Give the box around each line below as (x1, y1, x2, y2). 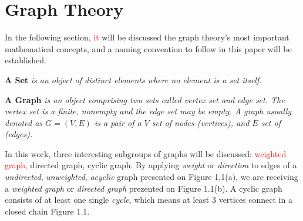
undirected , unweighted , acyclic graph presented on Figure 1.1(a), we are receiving (5, 171, 298, 183)
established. (5, 54, 46, 66)
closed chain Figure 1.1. (5, 205, 90, 217)
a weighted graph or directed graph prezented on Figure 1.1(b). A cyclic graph (5, 182, 282, 194)
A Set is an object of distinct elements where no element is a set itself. (5, 73, 262, 86)
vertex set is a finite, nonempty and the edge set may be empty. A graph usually (5, 105, 292, 117)
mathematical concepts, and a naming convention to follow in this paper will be (5, 42, 292, 55)
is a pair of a (94, 116, 142, 128)
